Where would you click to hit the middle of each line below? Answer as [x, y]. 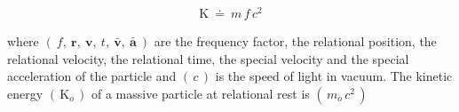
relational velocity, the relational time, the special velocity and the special [208, 58]
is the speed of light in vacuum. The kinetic [334, 76]
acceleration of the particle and [92, 76]
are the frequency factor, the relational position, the [295, 41]
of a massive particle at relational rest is [201, 93]
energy [25, 93]
